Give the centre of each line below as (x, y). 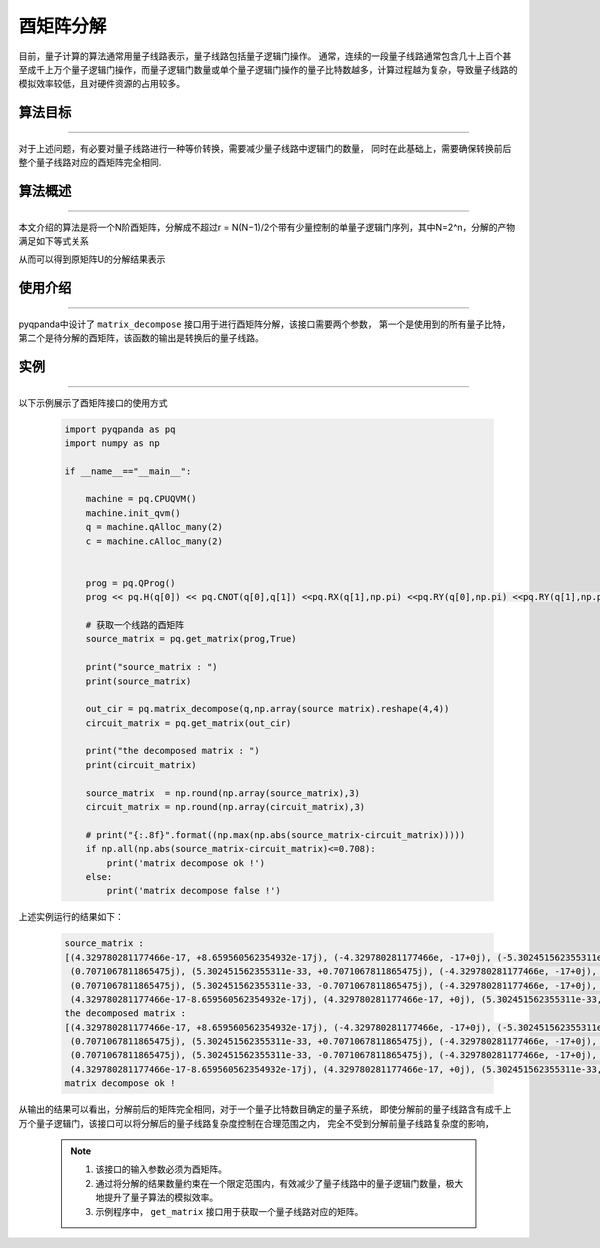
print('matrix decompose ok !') (185, 863)
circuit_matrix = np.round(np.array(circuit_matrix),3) (225, 807)
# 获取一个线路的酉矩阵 (135, 624)
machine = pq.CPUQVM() (141, 499)
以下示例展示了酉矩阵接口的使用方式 (93, 402)
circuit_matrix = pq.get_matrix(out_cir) (188, 723)
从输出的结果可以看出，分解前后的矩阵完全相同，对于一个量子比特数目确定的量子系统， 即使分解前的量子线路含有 (251, 1109)
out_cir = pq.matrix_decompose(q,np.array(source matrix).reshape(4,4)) (267, 709)
